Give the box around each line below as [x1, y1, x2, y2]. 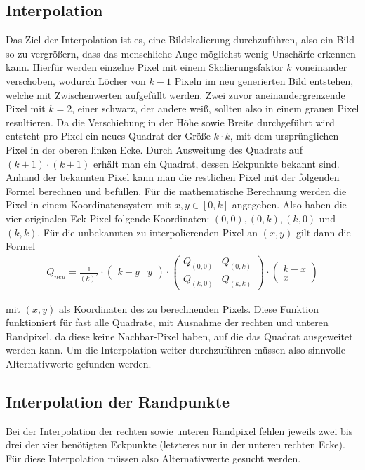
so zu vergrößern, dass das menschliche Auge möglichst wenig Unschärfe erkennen [6, 46, 356, 60]
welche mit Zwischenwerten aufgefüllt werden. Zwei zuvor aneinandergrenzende [6, 87, 345, 102]
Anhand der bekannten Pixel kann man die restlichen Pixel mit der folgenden [6, 170, 340, 184]
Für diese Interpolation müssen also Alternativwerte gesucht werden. [6, 450, 301, 465]
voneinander [295, 60, 347, 74]
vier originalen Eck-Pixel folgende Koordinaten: [6, 210, 210, 225]
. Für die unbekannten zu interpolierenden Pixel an [37, 224, 258, 239]
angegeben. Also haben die [232, 197, 347, 212]
